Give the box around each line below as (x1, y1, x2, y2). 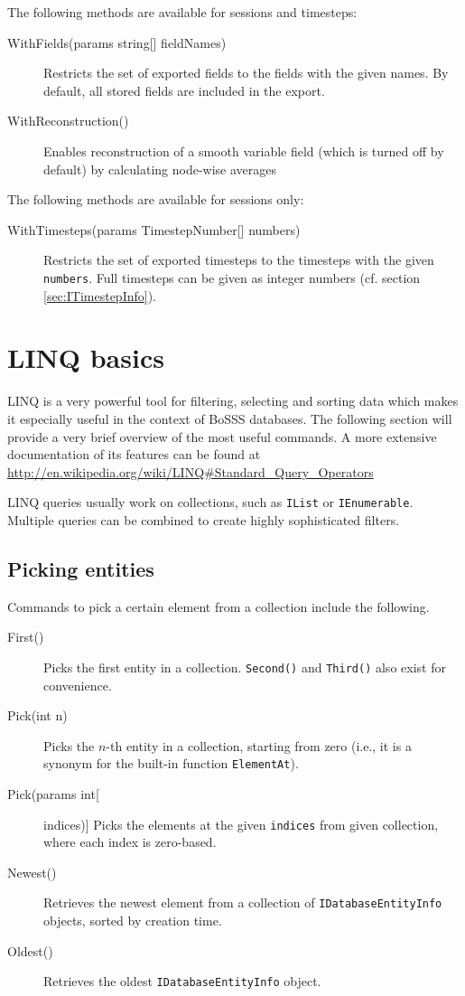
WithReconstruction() (7, 111, 129, 130)
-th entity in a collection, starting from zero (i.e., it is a (106, 736, 412, 755)
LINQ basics (7, 339, 164, 376)
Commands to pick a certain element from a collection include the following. (7, 597, 430, 615)
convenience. (43, 675, 112, 694)
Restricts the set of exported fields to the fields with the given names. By (43, 63, 449, 82)
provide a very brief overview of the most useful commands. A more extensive (7, 427, 437, 446)
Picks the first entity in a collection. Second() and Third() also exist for (43, 657, 446, 676)
